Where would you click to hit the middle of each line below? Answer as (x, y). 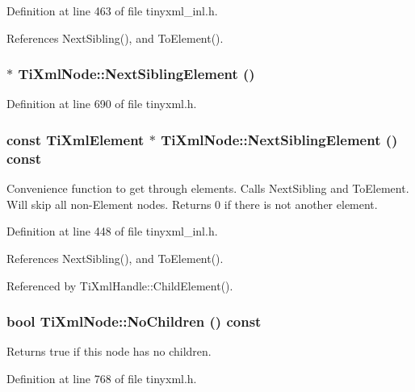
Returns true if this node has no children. (109, 351)
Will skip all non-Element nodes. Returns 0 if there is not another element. (192, 204)
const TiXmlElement (75, 139)
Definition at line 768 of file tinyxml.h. (102, 378)
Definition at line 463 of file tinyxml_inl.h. (112, 10)
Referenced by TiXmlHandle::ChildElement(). (120, 285)
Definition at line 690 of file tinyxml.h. (102, 104)
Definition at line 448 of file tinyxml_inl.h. (112, 231)
